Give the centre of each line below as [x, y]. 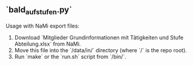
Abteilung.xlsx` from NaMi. [47, 44]
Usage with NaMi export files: [43, 26]
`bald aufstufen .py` [39, 11]
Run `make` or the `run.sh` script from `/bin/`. [70, 57]
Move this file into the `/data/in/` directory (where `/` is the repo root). [100, 50]
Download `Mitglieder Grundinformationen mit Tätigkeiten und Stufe [99, 37]
